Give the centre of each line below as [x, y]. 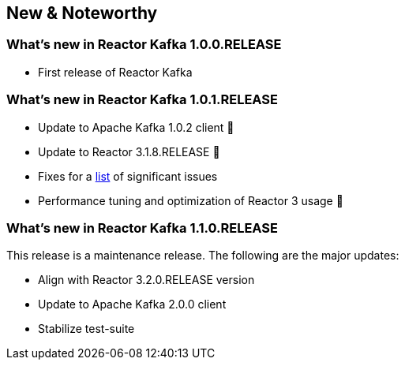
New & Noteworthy [82, 13]
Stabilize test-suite [86, 329]
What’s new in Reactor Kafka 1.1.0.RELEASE [142, 228]
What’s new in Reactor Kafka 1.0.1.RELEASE [142, 100]
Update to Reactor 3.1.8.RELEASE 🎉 [129, 151]
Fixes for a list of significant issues [128, 176]
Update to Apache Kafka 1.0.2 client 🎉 [136, 127]
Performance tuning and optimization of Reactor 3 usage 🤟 [191, 200]
